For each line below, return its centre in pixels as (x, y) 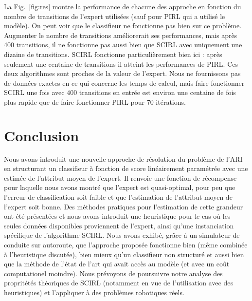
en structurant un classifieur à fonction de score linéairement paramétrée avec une (126, 168)
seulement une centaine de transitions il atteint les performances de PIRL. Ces (121, 64)
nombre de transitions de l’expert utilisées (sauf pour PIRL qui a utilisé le (115, 16)
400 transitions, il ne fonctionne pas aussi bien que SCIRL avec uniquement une (123, 45)
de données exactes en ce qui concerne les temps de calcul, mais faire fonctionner (124, 83)
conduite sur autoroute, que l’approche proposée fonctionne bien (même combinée (126, 245)
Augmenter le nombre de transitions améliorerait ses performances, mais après (121, 35)
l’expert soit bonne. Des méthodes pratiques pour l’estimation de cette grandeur (124, 206)
